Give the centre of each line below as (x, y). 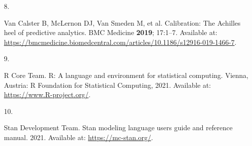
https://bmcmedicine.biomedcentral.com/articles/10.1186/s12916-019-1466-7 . (120, 42)
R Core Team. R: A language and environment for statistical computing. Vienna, (126, 75)
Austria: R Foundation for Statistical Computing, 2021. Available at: (108, 85)
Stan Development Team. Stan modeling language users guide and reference (118, 128)
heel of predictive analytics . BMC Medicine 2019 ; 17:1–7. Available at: (111, 32)
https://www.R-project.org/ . (47, 94)
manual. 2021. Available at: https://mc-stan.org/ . (79, 137)
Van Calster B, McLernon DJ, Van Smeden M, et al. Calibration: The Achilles (122, 22)
